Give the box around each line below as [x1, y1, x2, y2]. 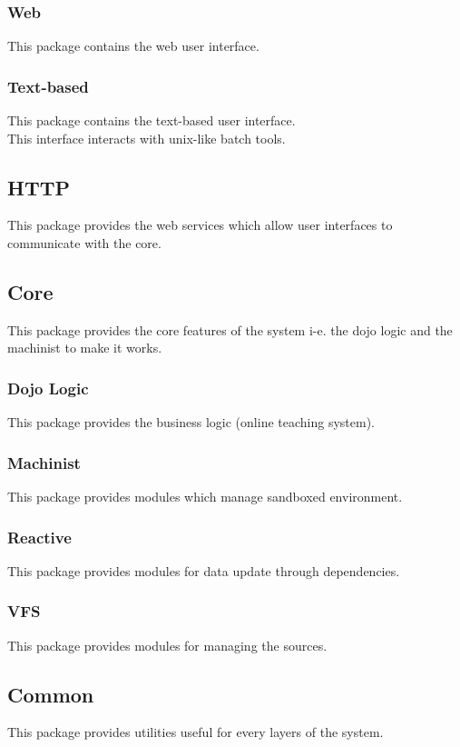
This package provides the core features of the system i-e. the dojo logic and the [7, 320, 453, 339]
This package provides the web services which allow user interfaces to [7, 215, 393, 234]
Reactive [7, 525, 72, 548]
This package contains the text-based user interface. [7, 111, 296, 130]
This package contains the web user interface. [7, 36, 259, 55]
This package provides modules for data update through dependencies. [7, 561, 400, 580]
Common [7, 680, 94, 708]
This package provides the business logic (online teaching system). [7, 413, 375, 432]
